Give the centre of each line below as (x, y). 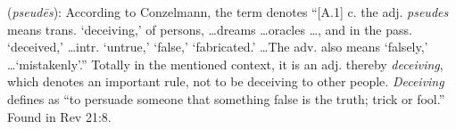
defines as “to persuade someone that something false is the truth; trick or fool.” (226, 98)
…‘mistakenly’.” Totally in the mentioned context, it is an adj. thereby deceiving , (225, 64)
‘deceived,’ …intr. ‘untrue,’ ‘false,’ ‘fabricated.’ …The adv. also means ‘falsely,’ (218, 47)
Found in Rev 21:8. (59, 116)
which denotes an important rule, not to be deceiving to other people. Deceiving (226, 81)
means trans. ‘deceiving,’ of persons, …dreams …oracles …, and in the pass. (210, 29)
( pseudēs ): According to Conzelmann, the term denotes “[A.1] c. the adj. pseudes (228, 12)
